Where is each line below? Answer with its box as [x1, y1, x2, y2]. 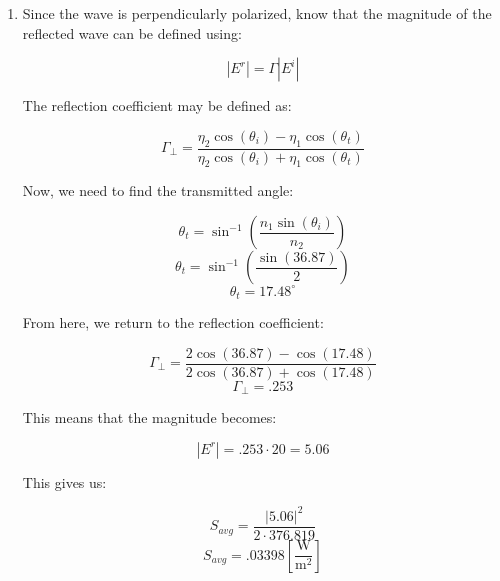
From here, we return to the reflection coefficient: [22, 311, 324, 332]
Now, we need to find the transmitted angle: [22, 180, 294, 201]
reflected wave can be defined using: [22, 22, 242, 43]
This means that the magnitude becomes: [22, 407, 277, 428]
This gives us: [22, 471, 107, 492]
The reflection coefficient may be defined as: [22, 95, 292, 116]
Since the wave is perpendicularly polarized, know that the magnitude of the [22, 3, 492, 23]
